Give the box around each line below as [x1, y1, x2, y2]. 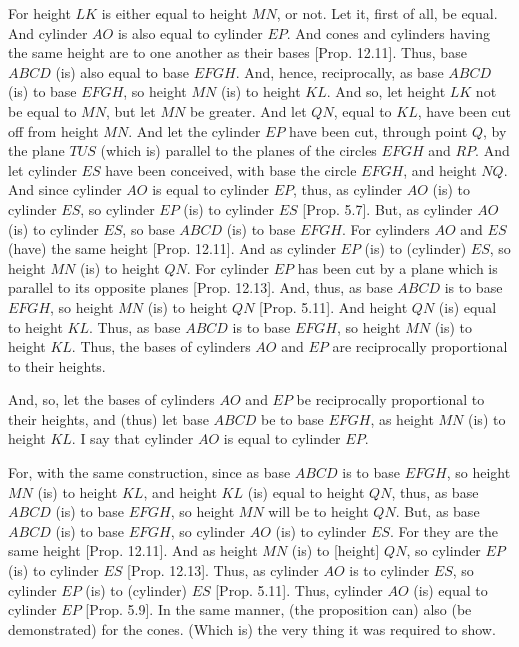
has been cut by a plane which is [297, 257, 498, 278]
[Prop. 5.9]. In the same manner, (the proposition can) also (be [85, 599, 472, 620]
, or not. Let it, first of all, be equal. [276, 3, 498, 23]
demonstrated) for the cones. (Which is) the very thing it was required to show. [8, 618, 496, 639]
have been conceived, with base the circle [105, 159, 357, 180]
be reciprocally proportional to [296, 389, 485, 410]
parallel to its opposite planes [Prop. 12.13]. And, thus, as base [8, 277, 393, 298]
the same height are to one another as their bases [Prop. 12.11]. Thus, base [8, 42, 467, 63]
